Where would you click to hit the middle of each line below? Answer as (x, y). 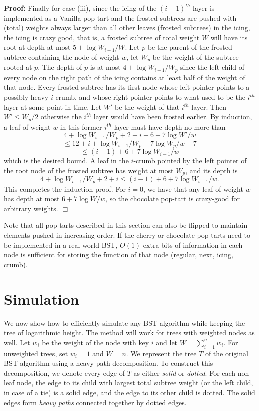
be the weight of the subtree (195, 57)
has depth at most (32, 199)
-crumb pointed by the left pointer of (190, 161)
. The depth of (60, 67)
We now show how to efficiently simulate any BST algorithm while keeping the (125, 323)
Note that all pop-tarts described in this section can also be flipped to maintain (126, 225)
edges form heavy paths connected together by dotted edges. (95, 402)
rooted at (18, 67)
